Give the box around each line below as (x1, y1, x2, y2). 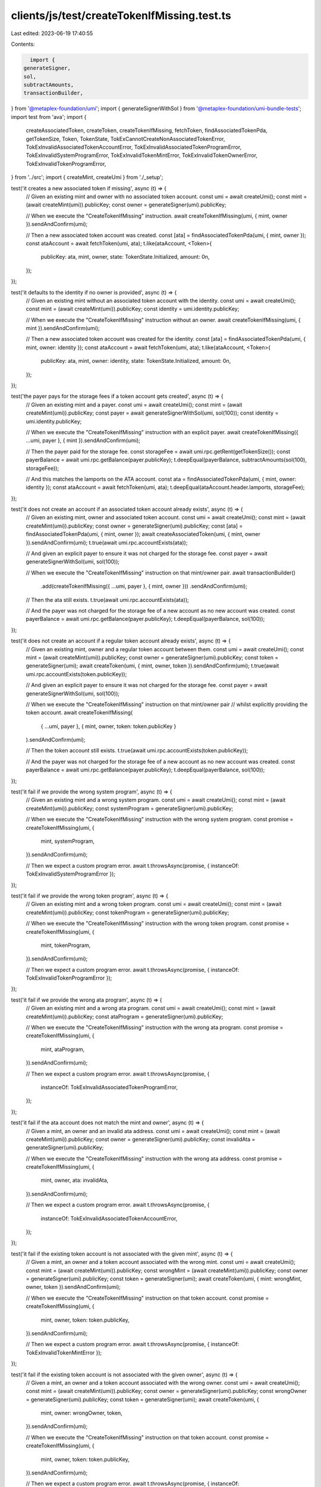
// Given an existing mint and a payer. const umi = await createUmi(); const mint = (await (26, 401, 243, 408)
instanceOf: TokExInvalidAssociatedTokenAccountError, (40, 1215, 178, 1222)
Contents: (11, 40, 35, 48)
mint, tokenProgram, (40, 942, 91, 949)
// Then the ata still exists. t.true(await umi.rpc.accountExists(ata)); (26, 596, 190, 603)
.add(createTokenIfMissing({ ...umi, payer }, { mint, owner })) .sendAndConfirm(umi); (40, 583, 248, 590)
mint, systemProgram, (40, 837, 95, 845)
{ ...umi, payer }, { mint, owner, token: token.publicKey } (40, 723, 177, 730)
